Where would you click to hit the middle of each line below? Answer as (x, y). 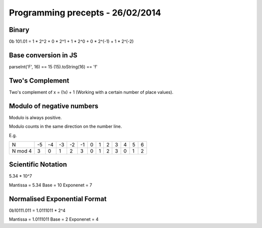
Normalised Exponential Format (58, 199)
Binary (19, 30)
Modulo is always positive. (35, 117)
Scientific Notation (38, 165)
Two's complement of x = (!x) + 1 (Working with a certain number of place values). (91, 92)
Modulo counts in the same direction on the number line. (65, 126)
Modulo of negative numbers (54, 106)
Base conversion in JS (43, 55)
